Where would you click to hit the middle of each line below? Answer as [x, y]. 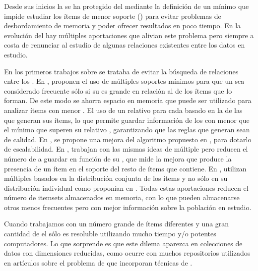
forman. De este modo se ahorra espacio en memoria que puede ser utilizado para [128, 100]
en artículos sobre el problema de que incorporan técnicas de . [98, 262]
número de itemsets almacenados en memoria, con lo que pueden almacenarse [122, 197]
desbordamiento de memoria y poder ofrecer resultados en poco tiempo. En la [123, 26]
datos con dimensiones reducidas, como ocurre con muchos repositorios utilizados [127, 253]
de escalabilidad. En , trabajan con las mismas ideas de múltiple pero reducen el [126, 149]
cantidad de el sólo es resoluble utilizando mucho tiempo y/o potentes [110, 234]
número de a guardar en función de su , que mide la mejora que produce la [118, 158]
